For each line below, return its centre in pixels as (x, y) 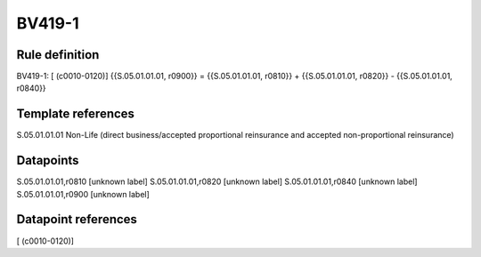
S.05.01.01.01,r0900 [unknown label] (83, 194)
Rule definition (58, 55)
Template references (76, 114)
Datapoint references (77, 219)
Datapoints (48, 161)
